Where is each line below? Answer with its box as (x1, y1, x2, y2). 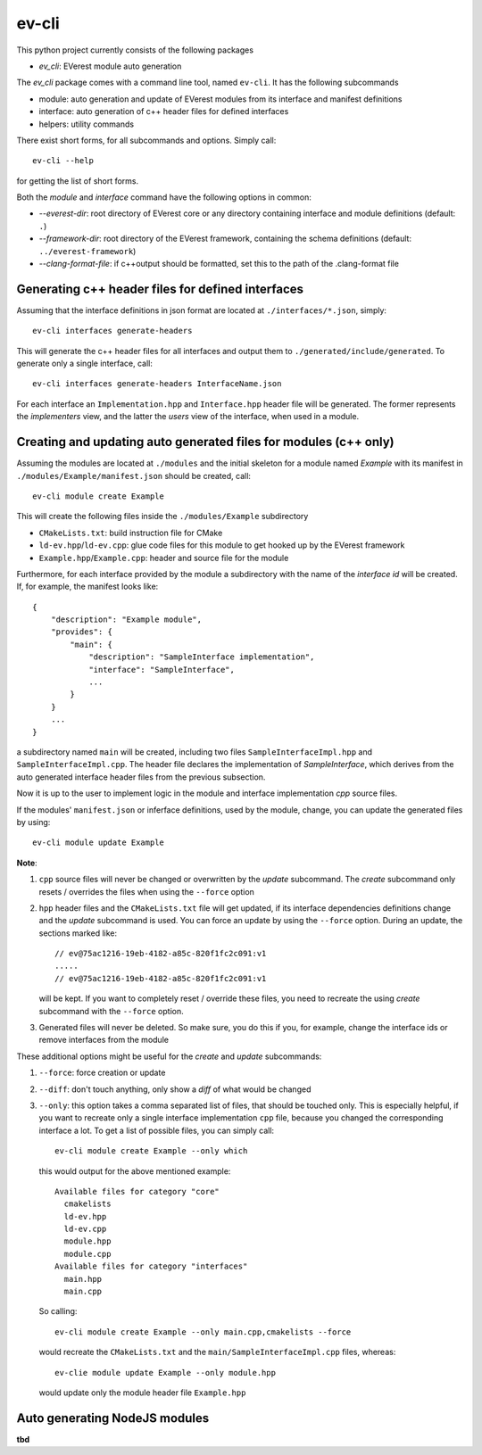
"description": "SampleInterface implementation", (88, 652, 315, 662)
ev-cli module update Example (32, 838, 165, 847)
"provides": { (50, 627, 113, 637)
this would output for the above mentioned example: (38, 1165, 231, 1177)
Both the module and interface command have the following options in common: (16, 192, 312, 203)
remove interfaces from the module (38, 1035, 170, 1046)
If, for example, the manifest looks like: (16, 581, 159, 592)
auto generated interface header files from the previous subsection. (16, 772, 266, 782)
